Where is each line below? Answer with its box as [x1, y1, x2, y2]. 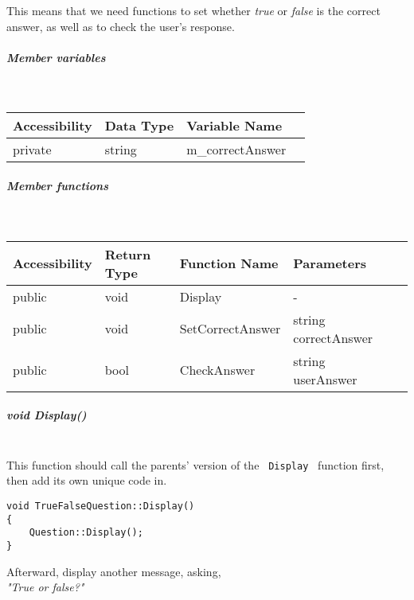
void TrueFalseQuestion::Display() [6, 500, 195, 512]
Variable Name [186, 116, 283, 135]
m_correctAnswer [186, 140, 287, 159]
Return [104, 244, 151, 263]
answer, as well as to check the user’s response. [6, 18, 235, 34]
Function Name [179, 254, 279, 272]
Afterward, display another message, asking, [6, 563, 221, 579]
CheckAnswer [179, 360, 256, 379]
